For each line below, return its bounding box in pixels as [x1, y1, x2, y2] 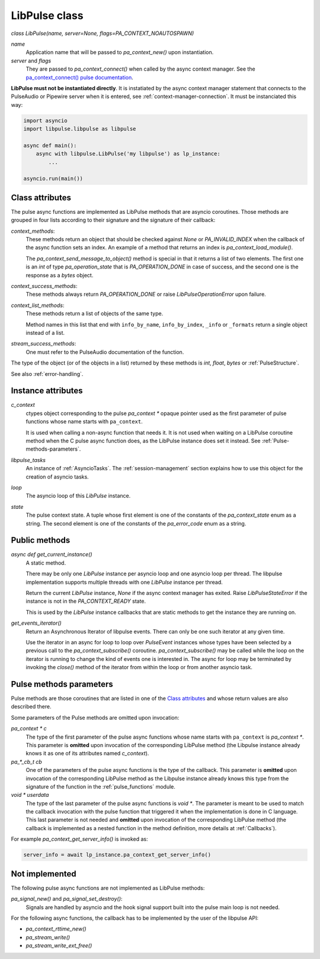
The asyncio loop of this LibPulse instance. [25, 492, 131, 499]
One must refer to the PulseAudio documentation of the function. [25, 348, 184, 356]
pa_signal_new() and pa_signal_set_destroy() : [11, 895, 123, 903]
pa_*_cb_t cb [11, 758, 43, 765]
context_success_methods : [11, 283, 78, 290]
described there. [11, 703, 52, 710]
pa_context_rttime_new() [25, 925, 87, 932]
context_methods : [11, 227, 55, 235]
